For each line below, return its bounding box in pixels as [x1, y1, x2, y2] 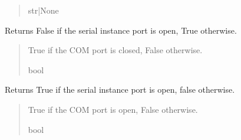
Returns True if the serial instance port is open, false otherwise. [5, 83, 235, 96]
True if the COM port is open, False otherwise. [28, 103, 198, 115]
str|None [28, 4, 59, 16]
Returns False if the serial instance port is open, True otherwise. [5, 24, 237, 36]
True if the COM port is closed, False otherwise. [28, 44, 203, 56]
